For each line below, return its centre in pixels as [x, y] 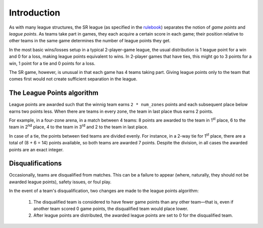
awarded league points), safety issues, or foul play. [60, 182]
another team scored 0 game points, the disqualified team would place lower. [111, 209]
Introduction [35, 13]
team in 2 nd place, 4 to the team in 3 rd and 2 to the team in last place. [79, 126]
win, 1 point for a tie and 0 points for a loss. [52, 63]
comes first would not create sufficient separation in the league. [73, 79]
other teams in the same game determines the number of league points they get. [90, 41]
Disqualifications [35, 164]
